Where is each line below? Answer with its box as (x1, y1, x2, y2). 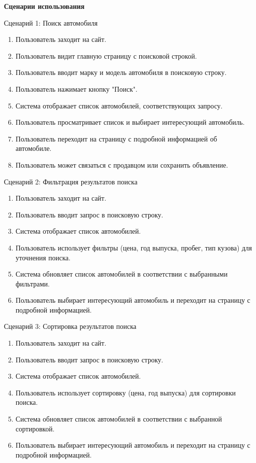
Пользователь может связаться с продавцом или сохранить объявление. (15, 159, 228, 170)
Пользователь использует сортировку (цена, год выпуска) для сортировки (15, 387, 236, 397)
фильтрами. (15, 278, 50, 288)
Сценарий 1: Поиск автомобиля (4, 17, 98, 28)
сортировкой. (15, 423, 55, 433)
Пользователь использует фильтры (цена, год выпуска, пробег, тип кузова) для (15, 242, 252, 252)
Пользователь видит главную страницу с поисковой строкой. (15, 50, 197, 61)
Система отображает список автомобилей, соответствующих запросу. (15, 100, 223, 110)
